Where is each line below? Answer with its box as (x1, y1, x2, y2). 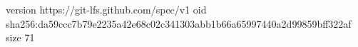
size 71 (6, 30, 35, 45)
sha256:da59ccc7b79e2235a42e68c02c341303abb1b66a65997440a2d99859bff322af (6, 16, 352, 31)
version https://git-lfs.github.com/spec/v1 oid (6, 2, 207, 16)
